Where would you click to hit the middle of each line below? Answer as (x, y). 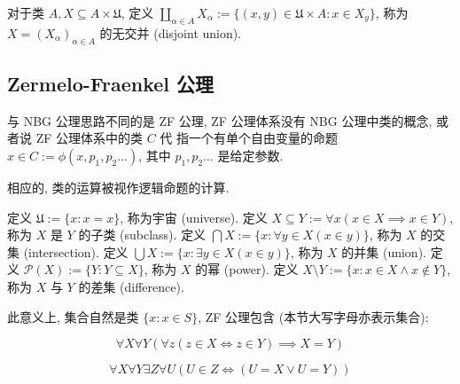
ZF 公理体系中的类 (90, 138)
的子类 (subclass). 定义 (142, 235)
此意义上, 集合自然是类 (73, 316)
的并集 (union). (384, 251)
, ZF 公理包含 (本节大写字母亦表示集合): (313, 316)
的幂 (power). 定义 (247, 269)
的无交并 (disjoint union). (171, 32)
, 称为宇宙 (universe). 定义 (194, 217)
